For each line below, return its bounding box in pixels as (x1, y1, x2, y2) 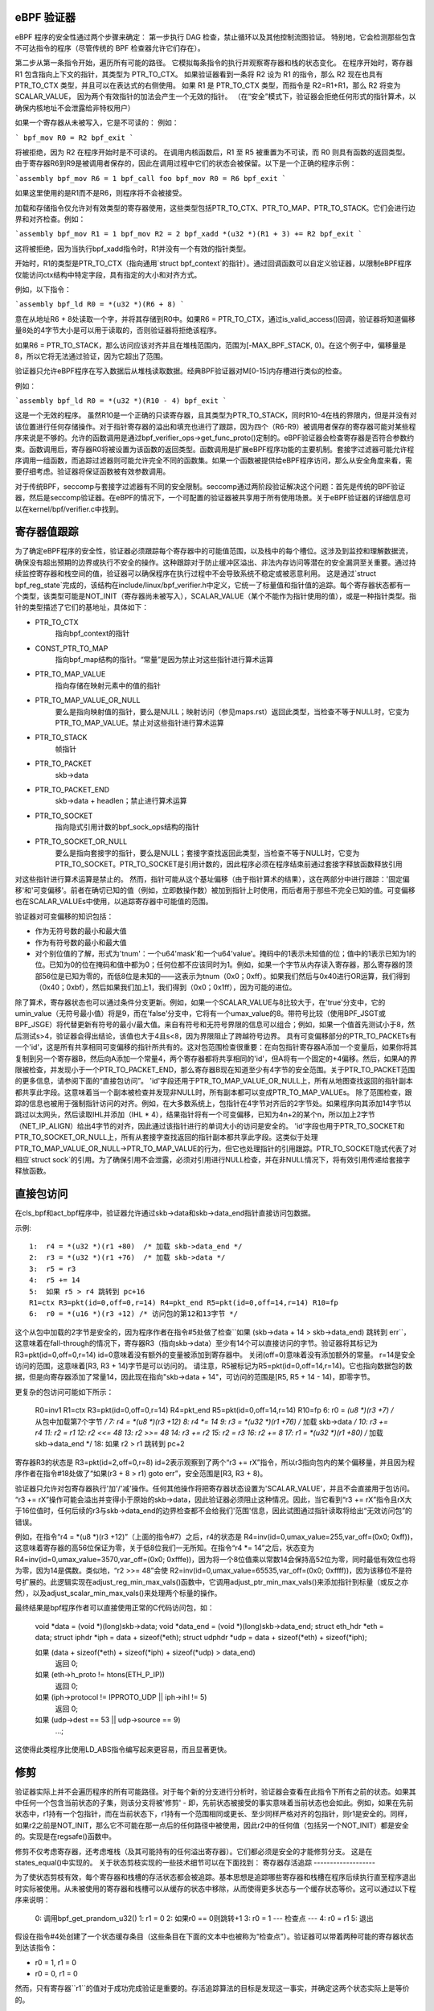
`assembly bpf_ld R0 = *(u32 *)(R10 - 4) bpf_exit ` (14, 397, 227, 405)
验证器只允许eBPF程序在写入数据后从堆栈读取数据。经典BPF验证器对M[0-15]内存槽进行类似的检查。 (14, 366, 347, 376)
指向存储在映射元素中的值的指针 (55, 681, 161, 690)
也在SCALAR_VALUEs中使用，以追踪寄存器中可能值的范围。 (14, 897, 213, 907)
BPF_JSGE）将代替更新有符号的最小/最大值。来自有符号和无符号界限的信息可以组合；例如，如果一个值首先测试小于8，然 (14, 1020, 416, 1030)
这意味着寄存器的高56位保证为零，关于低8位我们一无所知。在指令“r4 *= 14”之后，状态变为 (14, 1543, 315, 1552)
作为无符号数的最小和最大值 (35, 926, 127, 936)
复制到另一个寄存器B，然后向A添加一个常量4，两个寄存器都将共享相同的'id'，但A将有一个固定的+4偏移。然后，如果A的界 (14, 1054, 417, 1063)
